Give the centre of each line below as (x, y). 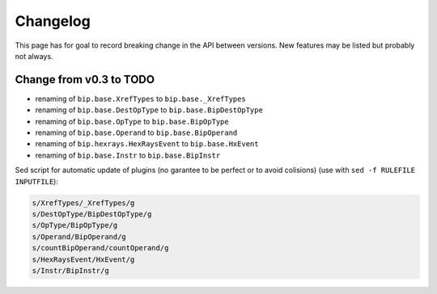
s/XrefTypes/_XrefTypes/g (83, 203)
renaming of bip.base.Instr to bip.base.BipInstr (128, 155)
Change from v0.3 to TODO (85, 80)
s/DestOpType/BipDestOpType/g (92, 214)
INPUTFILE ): (36, 181)
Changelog (53, 21)
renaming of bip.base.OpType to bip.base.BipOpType (132, 121)
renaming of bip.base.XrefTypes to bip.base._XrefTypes (140, 99)
